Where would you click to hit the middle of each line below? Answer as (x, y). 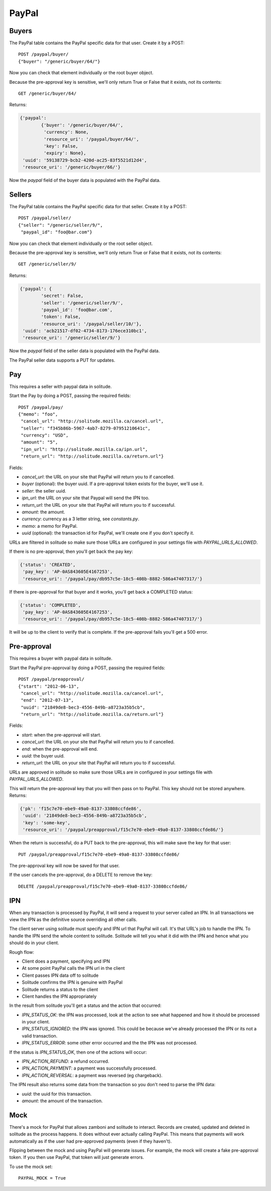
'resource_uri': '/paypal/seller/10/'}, (91, 324)
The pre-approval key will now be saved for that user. (64, 865)
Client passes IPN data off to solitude (60, 975)
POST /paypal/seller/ (45, 218)
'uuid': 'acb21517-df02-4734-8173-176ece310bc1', (85, 331)
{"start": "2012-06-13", (49, 686)
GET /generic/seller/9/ (47, 264)
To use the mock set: (31, 1166)
